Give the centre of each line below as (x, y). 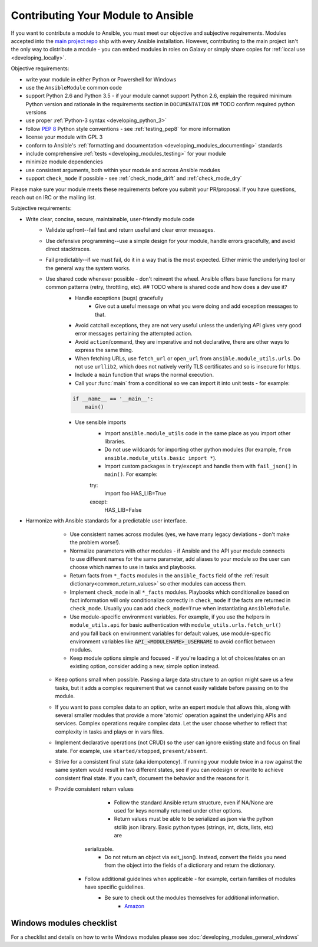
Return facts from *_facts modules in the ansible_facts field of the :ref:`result (169, 576)
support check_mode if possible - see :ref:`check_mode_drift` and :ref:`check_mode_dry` (134, 178)
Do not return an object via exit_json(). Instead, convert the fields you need (196, 857)
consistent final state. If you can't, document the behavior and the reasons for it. (153, 778)
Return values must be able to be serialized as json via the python (194, 819)
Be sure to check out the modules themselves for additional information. (192, 898)
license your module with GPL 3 (64, 137)
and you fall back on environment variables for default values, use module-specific (170, 633)
